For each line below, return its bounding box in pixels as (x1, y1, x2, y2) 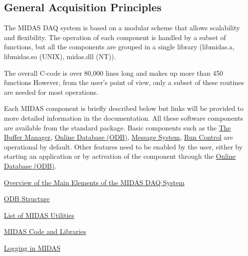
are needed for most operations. (4, 86, 99, 97)
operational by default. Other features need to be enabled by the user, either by (4, 141, 243, 151)
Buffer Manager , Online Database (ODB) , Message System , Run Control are (4, 132, 233, 142)
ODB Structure (4, 193, 50, 204)
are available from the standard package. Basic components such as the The (4, 122, 231, 132)
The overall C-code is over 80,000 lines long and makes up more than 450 (4, 67, 223, 78)
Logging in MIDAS (4, 242, 61, 253)
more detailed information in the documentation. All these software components (4, 112, 243, 123)
